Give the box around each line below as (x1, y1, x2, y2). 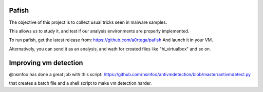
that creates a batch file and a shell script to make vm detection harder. (9, 80, 152, 86)
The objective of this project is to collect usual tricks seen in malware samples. (9, 19, 168, 25)
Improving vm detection (9, 59, 83, 67)
